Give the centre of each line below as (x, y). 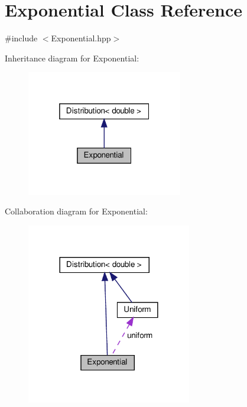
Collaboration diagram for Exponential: (76, 211)
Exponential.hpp (81, 38)
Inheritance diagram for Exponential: (72, 58)
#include (21, 38)
